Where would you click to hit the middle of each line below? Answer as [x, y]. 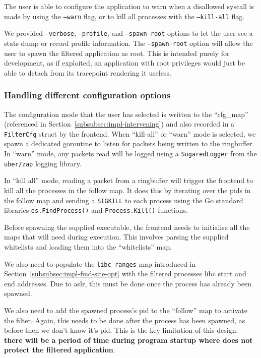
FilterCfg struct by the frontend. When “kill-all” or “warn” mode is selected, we [130, 133]
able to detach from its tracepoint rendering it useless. [88, 72]
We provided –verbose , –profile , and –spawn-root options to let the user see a [128, 33]
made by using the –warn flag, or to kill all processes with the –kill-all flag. [124, 16]
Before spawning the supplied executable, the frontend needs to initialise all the [127, 227]
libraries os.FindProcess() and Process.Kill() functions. [96, 210]
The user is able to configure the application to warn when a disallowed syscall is [129, 6]
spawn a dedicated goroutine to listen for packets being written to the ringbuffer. [129, 143]
